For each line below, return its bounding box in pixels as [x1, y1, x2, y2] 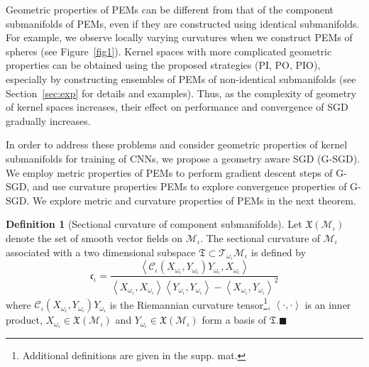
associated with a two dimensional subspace [6, 244, 196, 259]
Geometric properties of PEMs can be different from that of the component [6, 2, 334, 16]
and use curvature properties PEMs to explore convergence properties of [33, 179, 347, 194]
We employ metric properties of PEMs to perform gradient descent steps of [6, 165, 333, 180]
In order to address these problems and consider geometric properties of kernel [6, 137, 348, 152]
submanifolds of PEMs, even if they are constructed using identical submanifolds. [6, 16, 360, 31]
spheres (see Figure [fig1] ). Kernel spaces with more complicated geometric [6, 43, 332, 58]
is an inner [304, 297, 351, 312]
